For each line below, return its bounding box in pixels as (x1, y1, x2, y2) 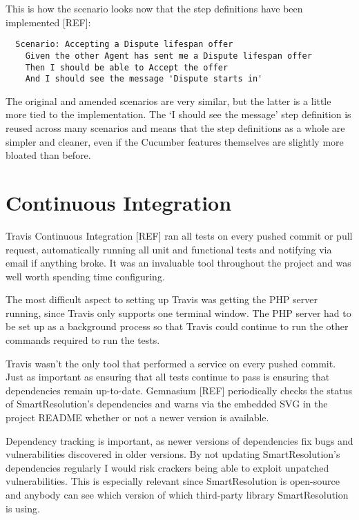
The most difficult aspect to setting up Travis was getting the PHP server (6, 292, 318, 307)
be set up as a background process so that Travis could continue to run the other (6, 319, 349, 334)
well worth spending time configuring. (6, 269, 165, 283)
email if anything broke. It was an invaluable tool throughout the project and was (6, 256, 351, 270)
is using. (6, 501, 40, 515)
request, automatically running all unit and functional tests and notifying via (6, 242, 332, 256)
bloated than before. (6, 148, 91, 162)
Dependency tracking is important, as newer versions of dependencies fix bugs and (6, 433, 353, 447)
